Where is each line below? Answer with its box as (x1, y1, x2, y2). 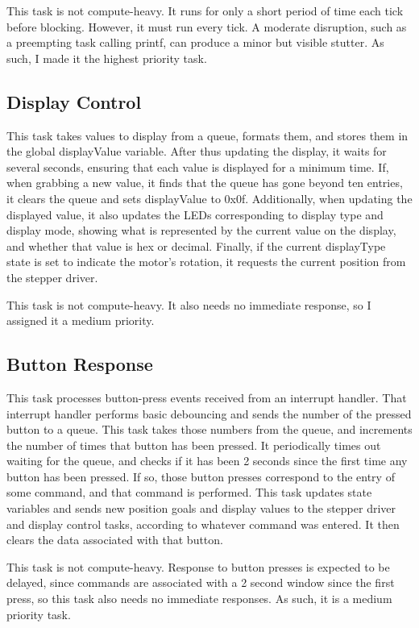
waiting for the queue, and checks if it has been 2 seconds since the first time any (6, 452, 408, 469)
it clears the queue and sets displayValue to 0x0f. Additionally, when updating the (6, 189, 413, 206)
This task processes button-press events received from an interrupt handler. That (6, 389, 407, 405)
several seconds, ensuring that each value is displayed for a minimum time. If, (6, 158, 389, 175)
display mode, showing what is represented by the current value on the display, (6, 222, 396, 239)
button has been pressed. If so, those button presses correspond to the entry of (6, 468, 395, 485)
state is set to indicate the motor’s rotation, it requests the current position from (6, 253, 406, 270)
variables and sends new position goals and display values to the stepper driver (6, 500, 396, 517)
